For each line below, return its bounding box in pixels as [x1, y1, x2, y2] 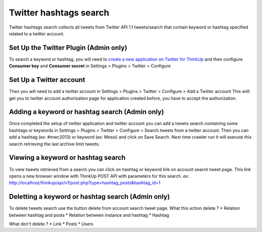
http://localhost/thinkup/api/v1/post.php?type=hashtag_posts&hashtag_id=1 [9, 180, 161, 186]
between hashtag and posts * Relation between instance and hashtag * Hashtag [9, 212, 169, 218]
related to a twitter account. [9, 31, 65, 36]
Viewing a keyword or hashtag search [9, 154, 126, 162]
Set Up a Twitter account [9, 76, 85, 84]
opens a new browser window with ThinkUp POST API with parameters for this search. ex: [9, 173, 189, 179]
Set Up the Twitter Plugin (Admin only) [9, 44, 128, 52]
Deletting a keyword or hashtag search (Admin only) [9, 193, 170, 201]
